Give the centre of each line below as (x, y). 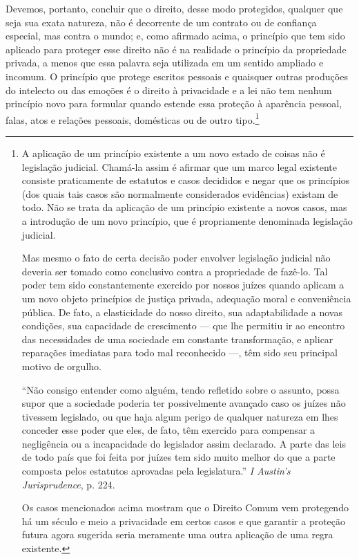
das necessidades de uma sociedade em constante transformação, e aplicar (177, 339)
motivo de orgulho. (61, 366)
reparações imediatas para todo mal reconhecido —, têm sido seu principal (179, 352)
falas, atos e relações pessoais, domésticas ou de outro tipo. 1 (133, 118)
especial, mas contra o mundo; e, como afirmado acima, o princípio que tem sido (175, 36)
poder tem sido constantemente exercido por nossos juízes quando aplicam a (183, 285)
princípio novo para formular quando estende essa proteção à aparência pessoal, (174, 103)
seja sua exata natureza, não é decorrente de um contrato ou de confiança (161, 22)
